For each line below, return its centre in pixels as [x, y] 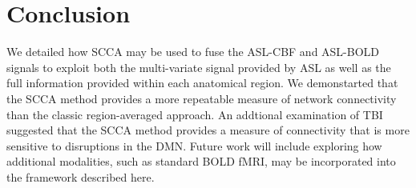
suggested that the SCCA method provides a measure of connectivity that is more [208, 130]
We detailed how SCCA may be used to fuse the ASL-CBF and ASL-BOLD [193, 52]
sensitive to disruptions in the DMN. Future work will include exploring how [194, 145]
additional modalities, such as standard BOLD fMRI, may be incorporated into [201, 161]
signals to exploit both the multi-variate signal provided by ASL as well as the [199, 67]
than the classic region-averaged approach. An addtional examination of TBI [195, 114]
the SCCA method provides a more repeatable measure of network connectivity [202, 98]
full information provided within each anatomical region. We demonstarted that [202, 83]
